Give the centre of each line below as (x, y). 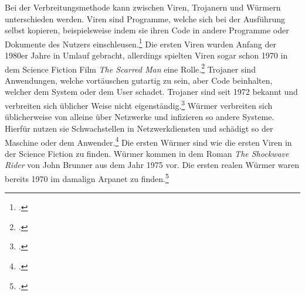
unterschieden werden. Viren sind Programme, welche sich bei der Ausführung (145, 18)
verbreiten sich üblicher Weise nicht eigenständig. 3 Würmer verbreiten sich (139, 104)
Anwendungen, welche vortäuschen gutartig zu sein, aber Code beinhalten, (139, 80)
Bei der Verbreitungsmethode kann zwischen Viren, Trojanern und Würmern (143, 7)
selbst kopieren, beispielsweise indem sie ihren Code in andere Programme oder (147, 30)
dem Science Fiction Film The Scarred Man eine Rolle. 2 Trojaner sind (130, 68)
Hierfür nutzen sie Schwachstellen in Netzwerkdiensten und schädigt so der (139, 128)
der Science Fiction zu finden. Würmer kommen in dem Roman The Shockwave (147, 153)
